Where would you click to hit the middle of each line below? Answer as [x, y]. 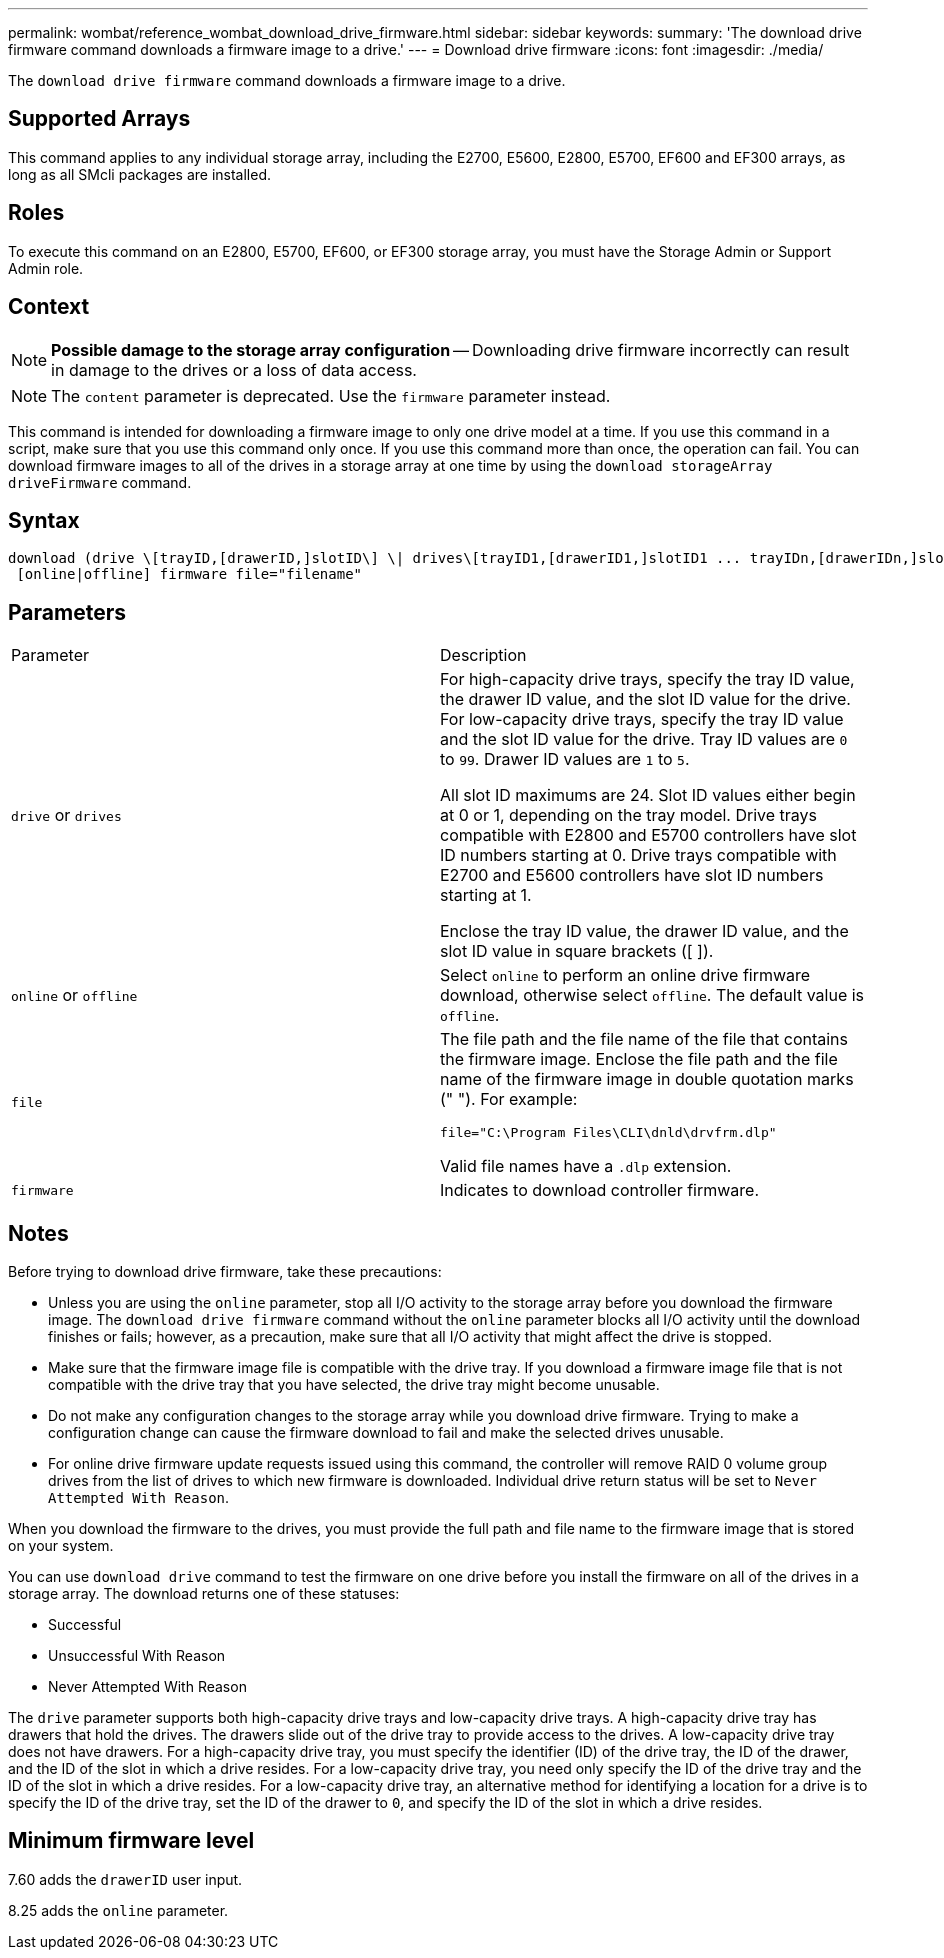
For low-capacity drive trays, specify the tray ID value [642, 719]
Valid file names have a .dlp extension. [586, 1166]
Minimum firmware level [131, 1841]
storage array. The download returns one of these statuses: [204, 1594]
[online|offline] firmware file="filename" [189, 574]
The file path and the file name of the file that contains [644, 1039]
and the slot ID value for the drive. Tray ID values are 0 [644, 739]
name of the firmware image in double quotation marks [647, 1079]
